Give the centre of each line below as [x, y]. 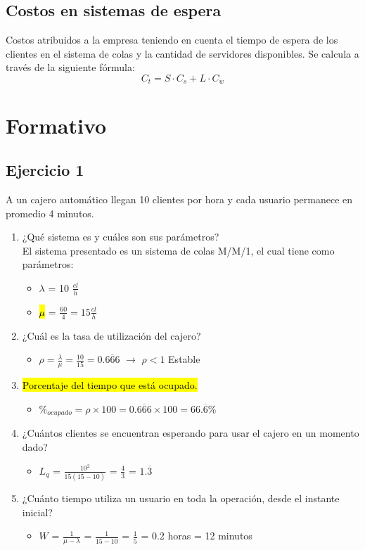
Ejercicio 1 [45, 170]
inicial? [37, 512]
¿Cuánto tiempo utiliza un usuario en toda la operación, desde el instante [181, 498]
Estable [184, 359]
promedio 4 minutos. [50, 213]
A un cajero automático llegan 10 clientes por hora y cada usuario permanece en [179, 199]
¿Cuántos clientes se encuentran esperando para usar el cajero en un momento [191, 433]
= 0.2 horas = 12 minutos [197, 536]
